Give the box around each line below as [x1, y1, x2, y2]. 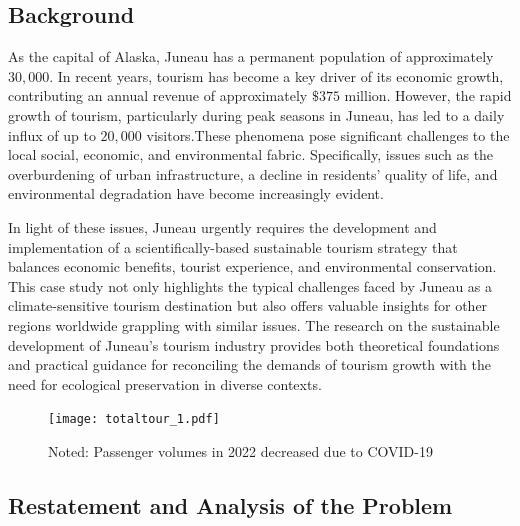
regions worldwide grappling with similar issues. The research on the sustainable [8, 314, 500, 335]
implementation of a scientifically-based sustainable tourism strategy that [8, 236, 458, 257]
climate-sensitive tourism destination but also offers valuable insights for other [8, 295, 488, 316]
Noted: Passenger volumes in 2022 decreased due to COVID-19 [48, 440, 433, 461]
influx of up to [8, 124, 96, 145]
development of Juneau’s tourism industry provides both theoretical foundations [8, 334, 500, 355]
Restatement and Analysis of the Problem [8, 489, 453, 520]
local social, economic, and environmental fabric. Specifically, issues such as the [8, 144, 494, 165]
